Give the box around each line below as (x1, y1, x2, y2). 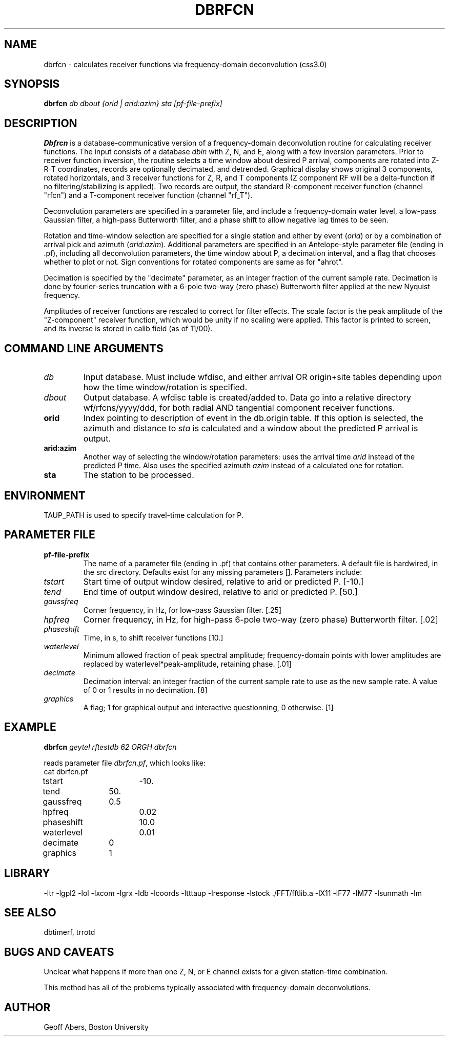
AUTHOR (4, 1001, 51, 1014)
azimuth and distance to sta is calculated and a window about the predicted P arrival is (83, 423, 418, 434)
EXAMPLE (4, 721, 56, 734)
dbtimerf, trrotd (44, 928, 95, 937)
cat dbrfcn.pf (44, 767, 88, 776)
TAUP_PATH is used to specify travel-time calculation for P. (44, 510, 243, 519)
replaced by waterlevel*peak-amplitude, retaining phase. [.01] (83, 659, 292, 668)
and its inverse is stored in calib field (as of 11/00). (44, 324, 213, 333)
